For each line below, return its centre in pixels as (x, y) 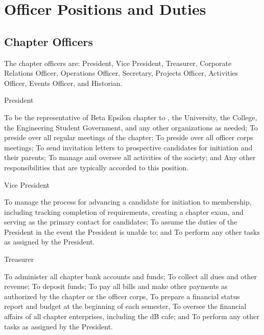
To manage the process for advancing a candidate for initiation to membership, (128, 202)
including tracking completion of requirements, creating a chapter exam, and (124, 211)
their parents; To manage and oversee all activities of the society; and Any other (130, 157)
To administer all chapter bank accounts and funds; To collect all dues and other (131, 276)
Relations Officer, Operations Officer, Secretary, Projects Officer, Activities (121, 73)
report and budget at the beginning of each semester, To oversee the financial (125, 306)
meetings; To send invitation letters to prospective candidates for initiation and (128, 147)
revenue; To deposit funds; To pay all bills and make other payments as (116, 286)
